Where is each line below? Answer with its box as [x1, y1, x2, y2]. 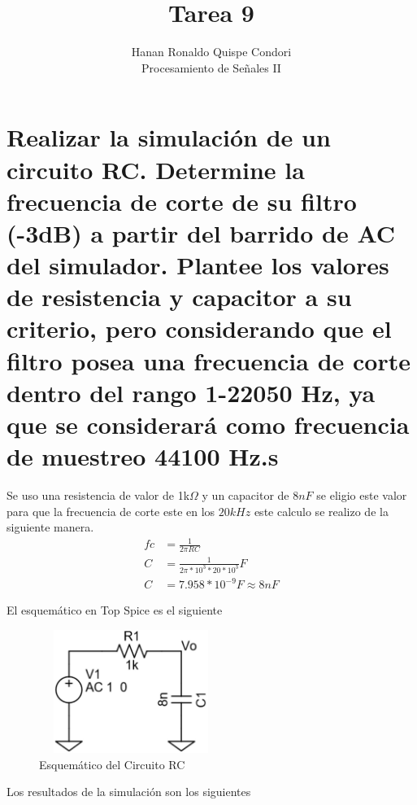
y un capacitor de [202, 487, 289, 504]
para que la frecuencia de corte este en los [7, 502, 215, 519]
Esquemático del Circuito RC [39, 755, 185, 772]
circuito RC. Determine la [7, 152, 305, 186]
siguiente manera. [7, 518, 94, 536]
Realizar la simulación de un [7, 120, 331, 154]
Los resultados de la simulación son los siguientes [7, 783, 251, 800]
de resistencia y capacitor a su [7, 280, 352, 313]
